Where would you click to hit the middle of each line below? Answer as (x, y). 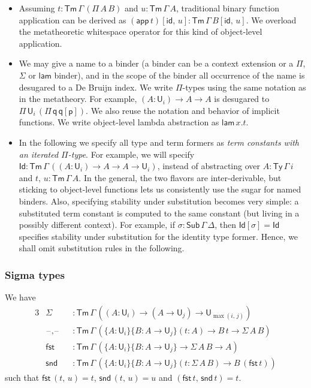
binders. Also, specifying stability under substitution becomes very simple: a (159, 201)
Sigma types (35, 274)
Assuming (37, 8)
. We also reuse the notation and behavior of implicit (183, 110)
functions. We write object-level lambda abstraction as (119, 122)
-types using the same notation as (244, 87)
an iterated (39, 154)
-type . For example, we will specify (131, 154)
